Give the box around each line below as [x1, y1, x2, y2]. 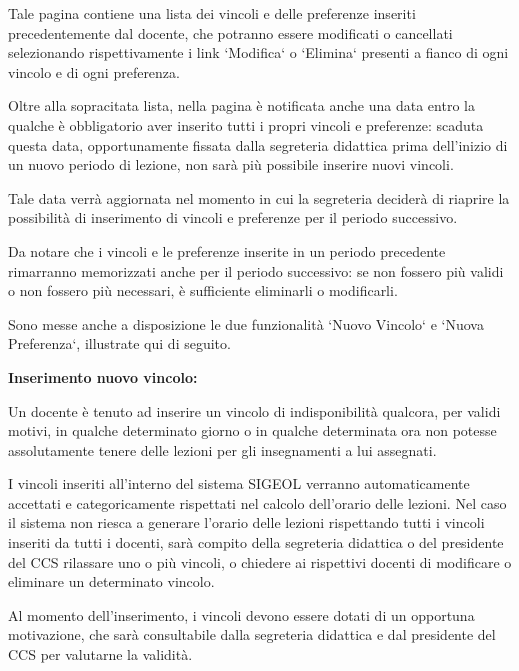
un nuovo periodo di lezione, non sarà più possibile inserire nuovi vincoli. [8, 154, 454, 175]
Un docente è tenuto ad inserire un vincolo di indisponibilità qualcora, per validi [8, 400, 501, 421]
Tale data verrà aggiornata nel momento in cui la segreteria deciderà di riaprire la [8, 187, 510, 208]
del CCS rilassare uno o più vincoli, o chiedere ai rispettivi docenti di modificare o [8, 551, 512, 572]
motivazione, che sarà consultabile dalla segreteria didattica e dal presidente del [8, 624, 496, 645]
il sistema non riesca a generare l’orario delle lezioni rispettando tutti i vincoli [8, 512, 485, 533]
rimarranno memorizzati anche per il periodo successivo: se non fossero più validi [8, 260, 504, 281]
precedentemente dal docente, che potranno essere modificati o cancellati [8, 22, 453, 43]
